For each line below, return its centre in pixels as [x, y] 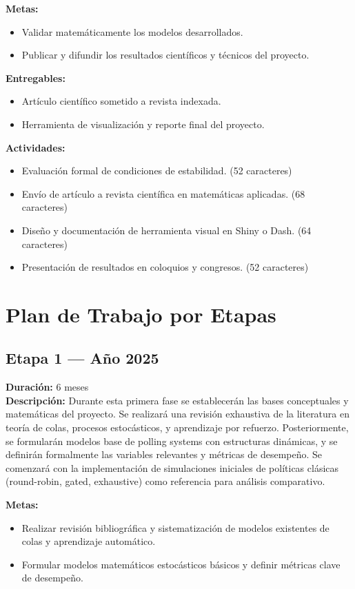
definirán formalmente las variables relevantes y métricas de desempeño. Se [164, 454]
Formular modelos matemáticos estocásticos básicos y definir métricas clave [181, 564]
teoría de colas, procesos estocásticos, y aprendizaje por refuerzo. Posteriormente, [177, 427]
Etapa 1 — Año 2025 [82, 358]
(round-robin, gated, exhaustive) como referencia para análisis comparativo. [165, 481]
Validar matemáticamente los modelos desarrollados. [132, 31]
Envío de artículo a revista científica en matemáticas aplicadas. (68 [163, 193]
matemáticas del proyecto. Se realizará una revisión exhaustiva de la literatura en [177, 414]
